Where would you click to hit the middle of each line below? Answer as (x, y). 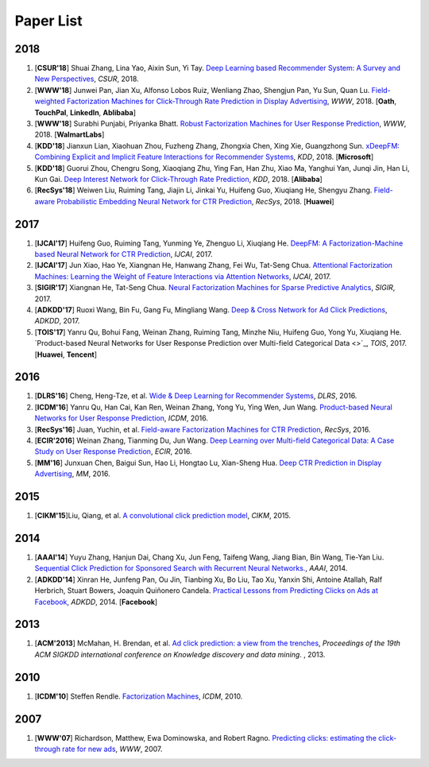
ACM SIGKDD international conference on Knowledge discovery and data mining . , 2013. (180, 654)
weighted (50, 101)
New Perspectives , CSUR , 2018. (87, 79)
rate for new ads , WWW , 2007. (112, 749)
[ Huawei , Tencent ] (66, 354)
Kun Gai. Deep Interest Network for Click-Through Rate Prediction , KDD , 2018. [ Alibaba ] (179, 179)
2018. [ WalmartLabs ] (70, 134)
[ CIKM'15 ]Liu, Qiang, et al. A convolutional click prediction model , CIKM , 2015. (163, 516)
